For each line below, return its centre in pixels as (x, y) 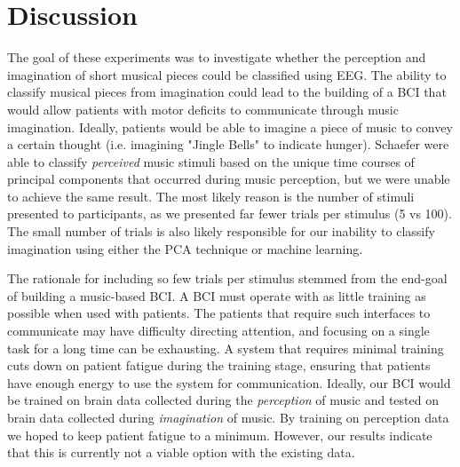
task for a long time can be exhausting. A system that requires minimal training (226, 348)
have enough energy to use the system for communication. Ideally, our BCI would (229, 382)
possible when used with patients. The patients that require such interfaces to (219, 313)
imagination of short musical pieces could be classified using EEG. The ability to (227, 74)
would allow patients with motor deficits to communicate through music (203, 109)
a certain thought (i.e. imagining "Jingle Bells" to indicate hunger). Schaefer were (228, 144)
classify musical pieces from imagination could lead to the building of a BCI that (227, 92)
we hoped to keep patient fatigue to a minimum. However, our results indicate (220, 435)
